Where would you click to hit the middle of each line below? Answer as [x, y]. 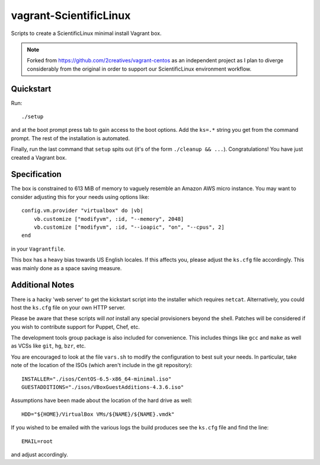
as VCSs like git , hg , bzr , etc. [48, 346]
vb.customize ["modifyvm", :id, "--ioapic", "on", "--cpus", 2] [129, 227]
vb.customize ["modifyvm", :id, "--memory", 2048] [109, 219]
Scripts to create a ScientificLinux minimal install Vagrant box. [86, 33]
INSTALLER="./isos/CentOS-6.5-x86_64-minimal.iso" [97, 379]
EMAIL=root [37, 441]
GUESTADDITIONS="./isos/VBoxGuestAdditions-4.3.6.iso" [103, 387]
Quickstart [31, 89]
